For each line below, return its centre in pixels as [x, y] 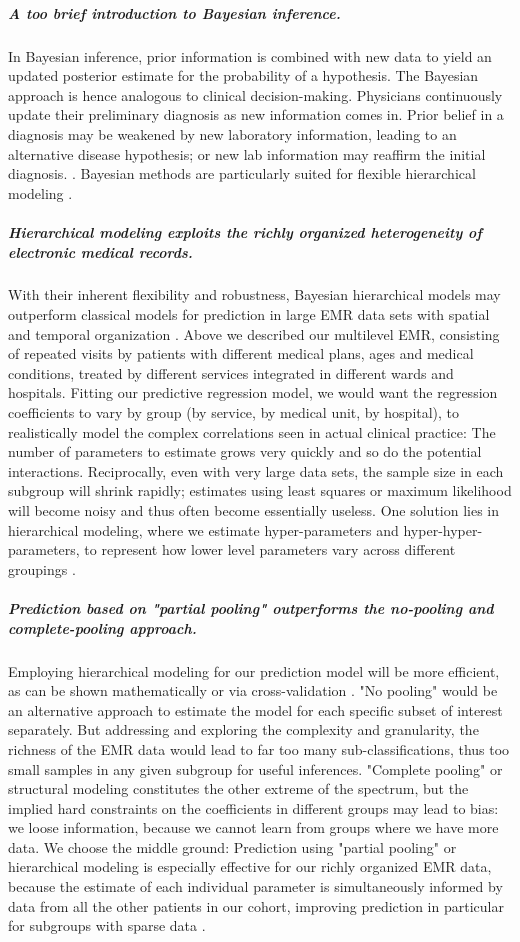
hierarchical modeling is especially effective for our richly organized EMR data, [250, 866]
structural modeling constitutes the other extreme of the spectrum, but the [238, 788]
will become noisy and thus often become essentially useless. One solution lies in [254, 510]
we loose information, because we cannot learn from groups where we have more [253, 827]
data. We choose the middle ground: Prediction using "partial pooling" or [232, 846]
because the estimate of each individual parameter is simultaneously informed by [255, 886]
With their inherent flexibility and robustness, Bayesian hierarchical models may [254, 294]
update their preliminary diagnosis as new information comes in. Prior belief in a [256, 114]
